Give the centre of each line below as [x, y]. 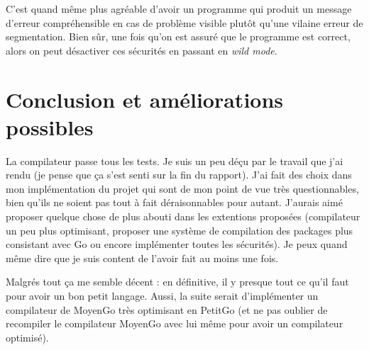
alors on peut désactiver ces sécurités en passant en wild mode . [142, 50]
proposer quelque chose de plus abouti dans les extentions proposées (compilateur [183, 216]
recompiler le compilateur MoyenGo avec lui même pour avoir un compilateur [175, 323]
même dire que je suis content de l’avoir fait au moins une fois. [142, 258]
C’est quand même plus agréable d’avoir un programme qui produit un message [179, 9]
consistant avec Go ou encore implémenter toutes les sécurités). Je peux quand [177, 244]
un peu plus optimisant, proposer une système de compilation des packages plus [180, 230]
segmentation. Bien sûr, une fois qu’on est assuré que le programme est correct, [178, 36]
